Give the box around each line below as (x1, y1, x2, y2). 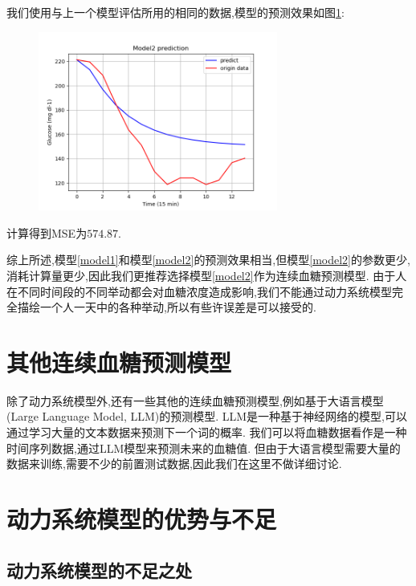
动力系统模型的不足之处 (6, 557, 192, 582)
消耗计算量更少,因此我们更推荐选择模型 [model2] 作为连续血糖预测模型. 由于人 (6, 267, 407, 283)
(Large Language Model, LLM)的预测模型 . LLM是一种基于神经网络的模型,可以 (6, 408, 408, 425)
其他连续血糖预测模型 (6, 345, 232, 378)
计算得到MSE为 (6, 224, 88, 241)
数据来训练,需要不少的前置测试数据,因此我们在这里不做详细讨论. (6, 455, 342, 472)
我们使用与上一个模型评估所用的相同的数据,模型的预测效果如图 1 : (6, 4, 345, 20)
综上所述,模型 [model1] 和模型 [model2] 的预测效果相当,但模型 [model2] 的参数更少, (6, 251, 410, 268)
